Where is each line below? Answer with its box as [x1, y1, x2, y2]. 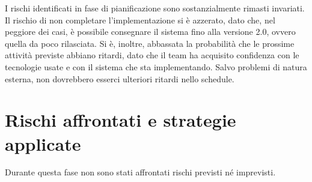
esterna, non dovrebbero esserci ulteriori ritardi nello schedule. [5, 72, 234, 85]
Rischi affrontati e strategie [5, 108, 236, 132]
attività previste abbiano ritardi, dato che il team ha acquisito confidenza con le [5, 49, 299, 61]
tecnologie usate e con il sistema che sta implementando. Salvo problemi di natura [5, 60, 307, 73]
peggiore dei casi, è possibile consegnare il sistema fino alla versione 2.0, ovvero [5, 25, 296, 38]
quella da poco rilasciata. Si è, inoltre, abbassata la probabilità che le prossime [5, 37, 295, 49]
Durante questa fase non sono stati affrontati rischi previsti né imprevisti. [5, 166, 276, 178]
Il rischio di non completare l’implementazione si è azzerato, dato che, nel [5, 13, 275, 26]
